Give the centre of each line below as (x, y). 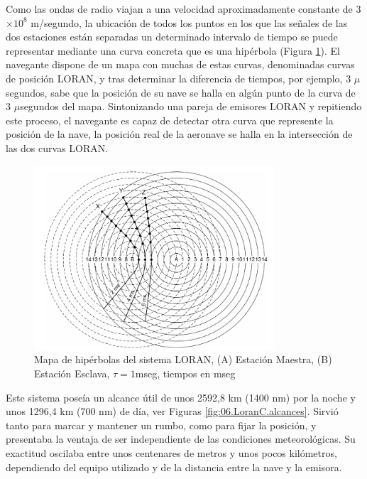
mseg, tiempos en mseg (185, 373)
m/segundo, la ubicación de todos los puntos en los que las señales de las (189, 22)
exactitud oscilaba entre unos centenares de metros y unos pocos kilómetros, (171, 453)
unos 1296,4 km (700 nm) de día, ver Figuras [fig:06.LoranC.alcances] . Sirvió (172, 411)
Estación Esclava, (72, 373)
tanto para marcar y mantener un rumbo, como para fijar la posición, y (161, 425)
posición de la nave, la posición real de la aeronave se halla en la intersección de (179, 134)
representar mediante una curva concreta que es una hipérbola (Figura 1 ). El (173, 50)
